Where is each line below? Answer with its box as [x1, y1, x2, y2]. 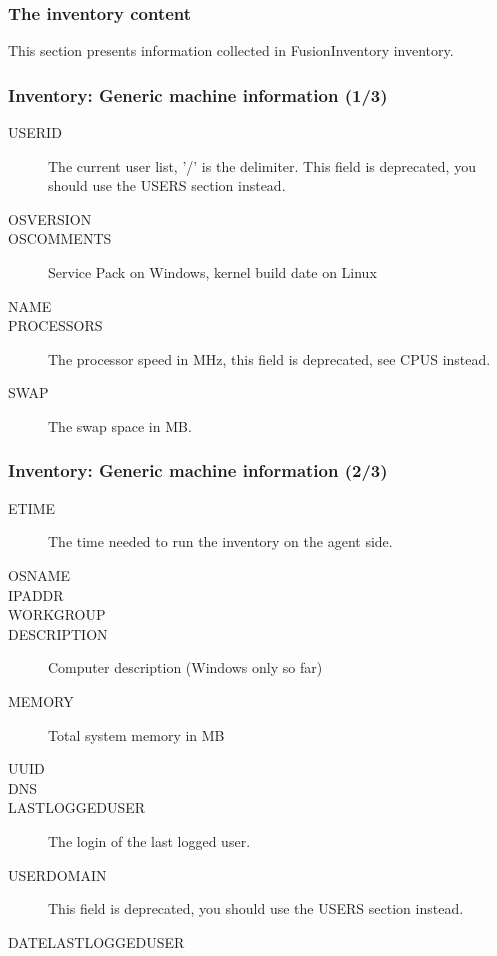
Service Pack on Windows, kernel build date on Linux [48, 262, 377, 282]
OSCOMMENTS [8, 228, 112, 249]
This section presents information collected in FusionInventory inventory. [8, 40, 454, 61]
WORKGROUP [8, 604, 106, 625]
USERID [8, 122, 62, 143]
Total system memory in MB [48, 724, 225, 745]
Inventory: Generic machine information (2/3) [8, 458, 388, 483]
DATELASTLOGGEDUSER [8, 931, 185, 952]
